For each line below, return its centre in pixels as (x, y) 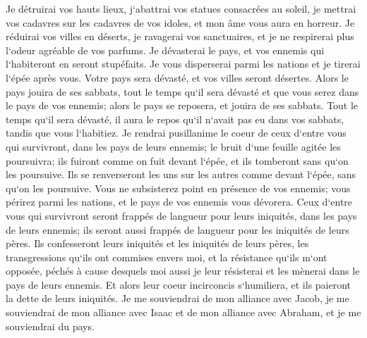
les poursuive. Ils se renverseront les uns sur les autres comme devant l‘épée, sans (181, 174)
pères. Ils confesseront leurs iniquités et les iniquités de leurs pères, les (157, 243)
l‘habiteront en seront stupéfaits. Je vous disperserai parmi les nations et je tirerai (183, 64)
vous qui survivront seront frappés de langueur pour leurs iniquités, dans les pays (181, 215)
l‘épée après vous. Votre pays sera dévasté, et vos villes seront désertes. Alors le (177, 77)
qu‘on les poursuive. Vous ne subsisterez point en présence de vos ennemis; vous (178, 188)
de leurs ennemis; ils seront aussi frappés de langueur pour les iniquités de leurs (178, 229)
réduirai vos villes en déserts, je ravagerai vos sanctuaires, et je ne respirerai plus (180, 36)
